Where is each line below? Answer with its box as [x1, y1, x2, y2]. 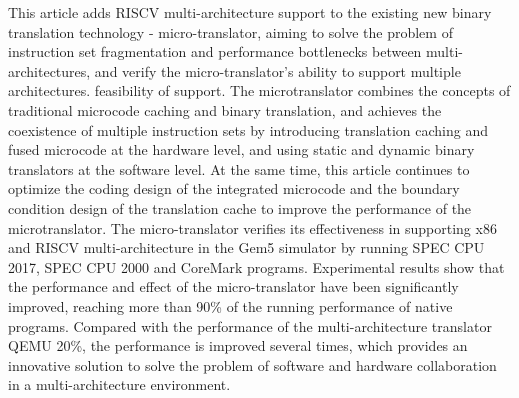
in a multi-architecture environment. [8, 374, 231, 395]
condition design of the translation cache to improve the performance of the [8, 197, 472, 218]
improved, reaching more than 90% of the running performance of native [8, 295, 453, 316]
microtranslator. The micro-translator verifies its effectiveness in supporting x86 [8, 217, 497, 238]
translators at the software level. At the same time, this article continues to [8, 158, 470, 179]
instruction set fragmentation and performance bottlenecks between [8, 41, 422, 62]
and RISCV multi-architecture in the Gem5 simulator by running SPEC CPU [8, 237, 485, 258]
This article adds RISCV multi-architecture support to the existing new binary [8, 2, 492, 22]
